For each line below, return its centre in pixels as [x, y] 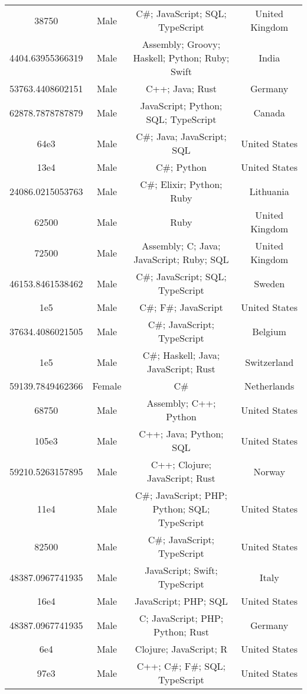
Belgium [269, 331]
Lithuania [269, 191]
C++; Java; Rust [181, 88]
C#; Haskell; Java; [181, 355]
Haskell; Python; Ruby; [181, 58]
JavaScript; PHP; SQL [181, 601]
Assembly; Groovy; [181, 44]
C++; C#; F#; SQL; [181, 666]
